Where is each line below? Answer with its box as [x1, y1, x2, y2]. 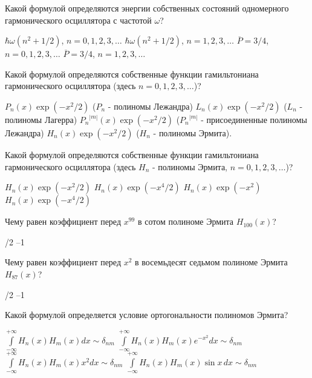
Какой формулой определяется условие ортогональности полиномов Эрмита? [5, 308, 288, 321]
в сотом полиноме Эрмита [137, 215, 234, 228]
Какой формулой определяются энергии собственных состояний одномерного [5, 2, 289, 14]
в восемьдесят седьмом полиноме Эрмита [135, 256, 288, 268]
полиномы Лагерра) [5, 113, 77, 125]
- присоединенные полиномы [201, 113, 307, 125]
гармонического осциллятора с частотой [5, 13, 152, 26]
